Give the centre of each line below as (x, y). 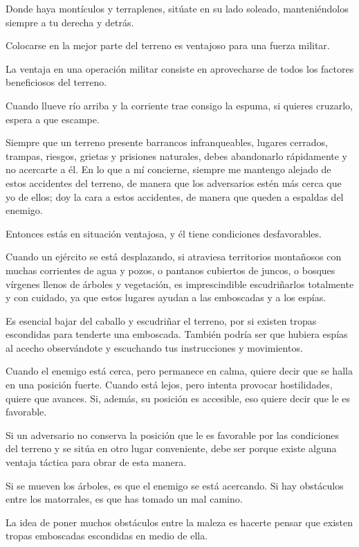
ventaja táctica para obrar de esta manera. (96, 462)
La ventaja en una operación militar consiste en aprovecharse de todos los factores (180, 68)
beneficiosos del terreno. (56, 82)
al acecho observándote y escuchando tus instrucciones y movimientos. (154, 347)
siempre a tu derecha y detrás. (70, 22)
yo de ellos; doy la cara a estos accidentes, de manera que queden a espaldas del (175, 196)
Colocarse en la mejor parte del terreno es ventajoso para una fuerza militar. (168, 45)
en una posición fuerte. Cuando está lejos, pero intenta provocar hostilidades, (169, 385)
